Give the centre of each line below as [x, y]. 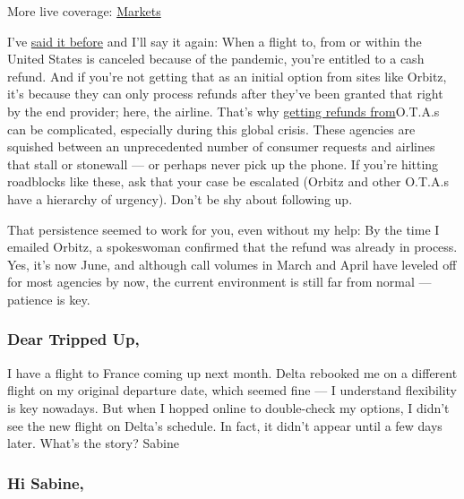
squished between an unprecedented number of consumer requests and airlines [221, 146]
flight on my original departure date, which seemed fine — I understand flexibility [232, 390]
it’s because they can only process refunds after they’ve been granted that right [225, 94]
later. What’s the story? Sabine [93, 443]
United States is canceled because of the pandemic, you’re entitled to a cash [216, 59]
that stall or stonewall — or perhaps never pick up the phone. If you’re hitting [223, 163]
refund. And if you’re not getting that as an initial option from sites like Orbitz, [227, 76]
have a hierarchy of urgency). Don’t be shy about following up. [180, 198]
